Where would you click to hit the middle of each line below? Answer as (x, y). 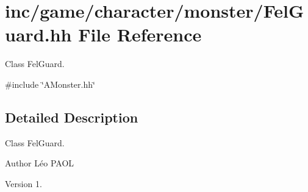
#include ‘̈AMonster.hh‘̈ (50, 84)
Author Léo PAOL (40, 163)
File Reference (140, 34)
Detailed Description (72, 117)
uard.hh (38, 34)
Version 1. (23, 183)
